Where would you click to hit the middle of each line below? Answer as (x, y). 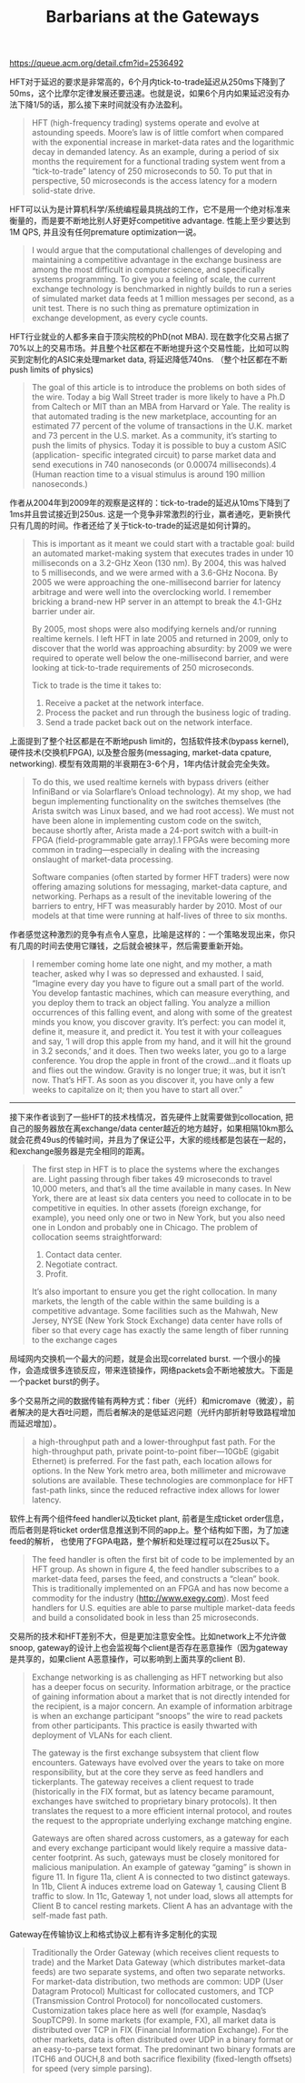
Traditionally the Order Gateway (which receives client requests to (155, 1953)
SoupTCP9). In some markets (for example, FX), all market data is (154, 2020)
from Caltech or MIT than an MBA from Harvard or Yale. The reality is (161, 407)
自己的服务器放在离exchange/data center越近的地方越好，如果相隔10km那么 (152, 1128)
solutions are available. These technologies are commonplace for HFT (162, 1481)
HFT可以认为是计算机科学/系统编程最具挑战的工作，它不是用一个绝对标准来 (150, 209)
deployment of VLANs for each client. (102, 1735)
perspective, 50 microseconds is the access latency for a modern (154, 181)
